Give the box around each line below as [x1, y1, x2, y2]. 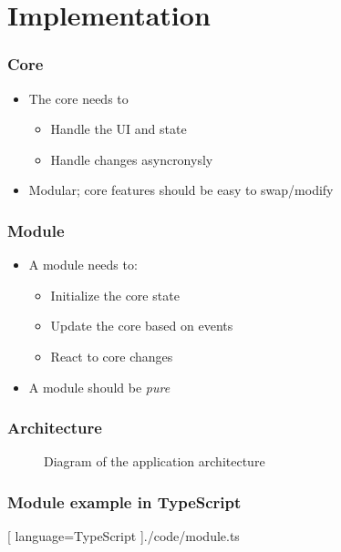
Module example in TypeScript [7, 490, 242, 513]
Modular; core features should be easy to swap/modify [28, 180, 334, 199]
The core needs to [28, 88, 129, 107]
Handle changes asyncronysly [50, 149, 213, 169]
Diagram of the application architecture [44, 452, 265, 471]
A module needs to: [28, 255, 138, 274]
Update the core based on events [50, 316, 233, 335]
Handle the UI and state [50, 119, 187, 138]
